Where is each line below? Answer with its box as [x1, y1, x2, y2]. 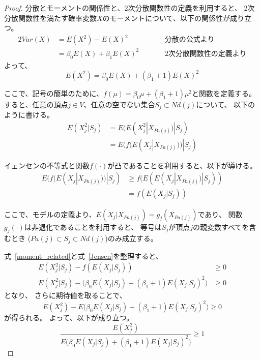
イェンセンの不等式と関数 [4, 160, 90, 170]
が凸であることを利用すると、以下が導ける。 [107, 160, 257, 170]
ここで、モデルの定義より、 [4, 208, 96, 219]
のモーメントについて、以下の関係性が [102, 12, 230, 23]
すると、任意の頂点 [4, 99, 68, 109]
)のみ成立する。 [105, 233, 158, 244]
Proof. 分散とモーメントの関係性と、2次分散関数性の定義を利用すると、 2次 [4, 3, 255, 13]
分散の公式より [164, 36, 215, 44]
